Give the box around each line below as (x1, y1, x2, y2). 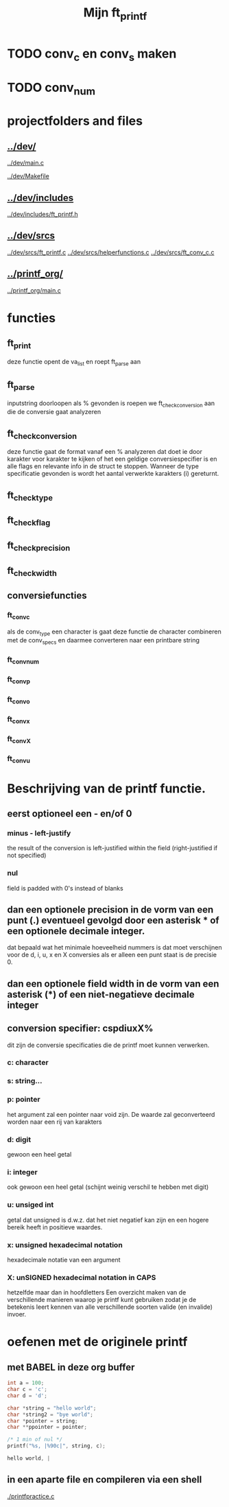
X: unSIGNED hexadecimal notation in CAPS (7, 1273, 156, 1282)
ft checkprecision (7, 540, 71, 553)
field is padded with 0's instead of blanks (7, 884, 123, 892)
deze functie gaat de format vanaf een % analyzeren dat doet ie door (7, 448, 203, 456)
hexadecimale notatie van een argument (7, 1255, 121, 1264)
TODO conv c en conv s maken (7, 46, 177, 64)
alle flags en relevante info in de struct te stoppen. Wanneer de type (7, 462, 199, 470)
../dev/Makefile (7, 172, 49, 180)
